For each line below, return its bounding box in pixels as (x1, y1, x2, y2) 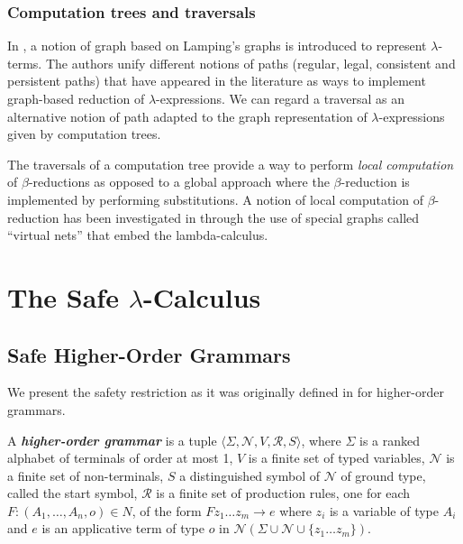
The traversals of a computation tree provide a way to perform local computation (7, 154, 454, 173)
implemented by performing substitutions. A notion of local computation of (7, 189, 423, 208)
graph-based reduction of (7, 89, 145, 107)
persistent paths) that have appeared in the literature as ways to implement (7, 71, 426, 90)
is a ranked (359, 430, 421, 449)
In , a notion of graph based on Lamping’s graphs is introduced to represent (7, 36, 427, 55)
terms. (7, 53, 42, 72)
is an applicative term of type (41, 519, 204, 538)
